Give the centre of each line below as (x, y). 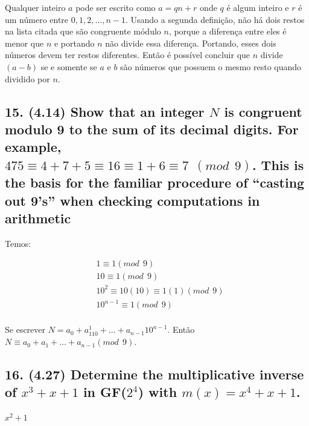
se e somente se (69, 66)
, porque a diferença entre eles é (228, 31)
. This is (278, 164)
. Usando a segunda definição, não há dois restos (215, 19)
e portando (74, 43)
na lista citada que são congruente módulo (83, 31)
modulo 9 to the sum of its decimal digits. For (152, 129)
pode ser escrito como (116, 7)
